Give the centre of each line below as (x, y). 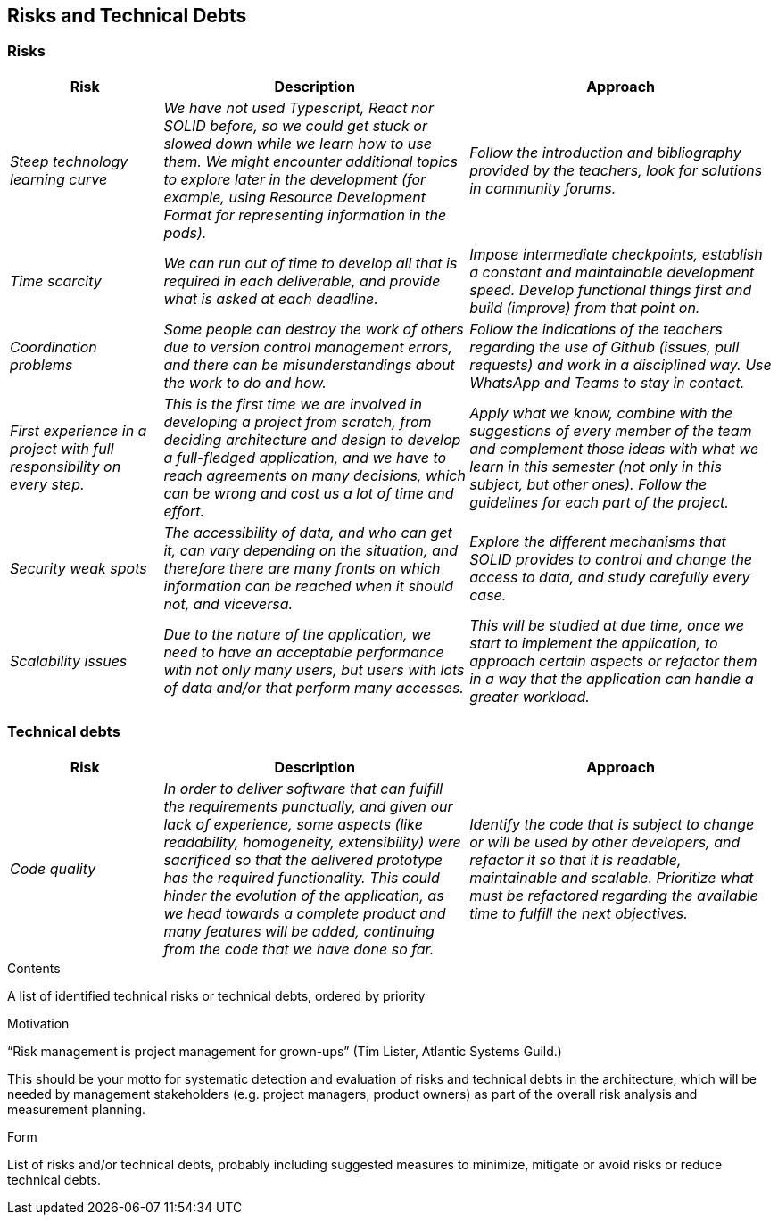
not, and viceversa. (228, 603)
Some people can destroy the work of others (314, 329)
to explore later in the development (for (295, 179)
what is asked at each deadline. (271, 298)
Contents (34, 968)
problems (41, 364)
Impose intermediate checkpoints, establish (616, 254)
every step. (47, 484)
